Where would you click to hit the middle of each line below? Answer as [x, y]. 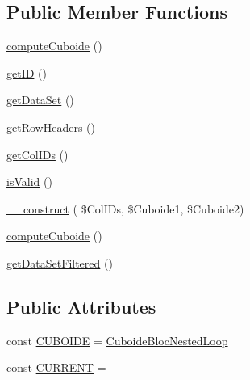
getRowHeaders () [51, 127]
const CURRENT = [56, 367]
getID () [27, 72]
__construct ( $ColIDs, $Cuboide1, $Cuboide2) [125, 208]
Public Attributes [81, 306]
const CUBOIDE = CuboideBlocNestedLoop [117, 340]
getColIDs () [37, 154]
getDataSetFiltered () [60, 262]
